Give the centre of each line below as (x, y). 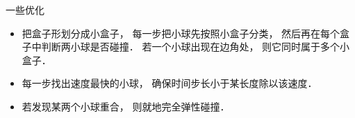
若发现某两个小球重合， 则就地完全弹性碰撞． (126, 106)
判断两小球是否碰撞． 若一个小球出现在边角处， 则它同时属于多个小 (196, 47)
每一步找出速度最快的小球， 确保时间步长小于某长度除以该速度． (170, 83)
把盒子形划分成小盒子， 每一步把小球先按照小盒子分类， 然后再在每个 (181, 33)
